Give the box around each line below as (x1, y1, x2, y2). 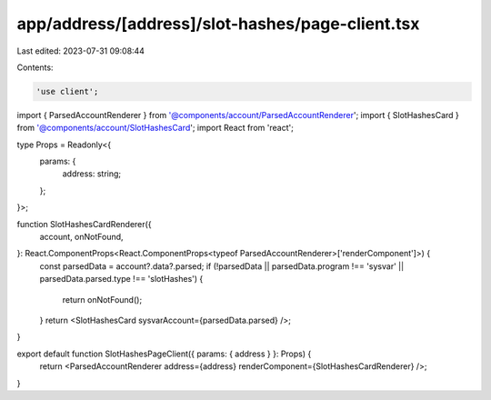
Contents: (16, 62, 54, 73)
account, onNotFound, (39, 232, 124, 243)
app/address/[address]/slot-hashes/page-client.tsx (16, 14, 420, 34)
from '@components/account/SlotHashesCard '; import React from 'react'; (16, 123, 295, 134)
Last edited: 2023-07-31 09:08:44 (16, 45, 145, 56)
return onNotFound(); (62, 294, 143, 305)
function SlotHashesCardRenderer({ (16, 218, 152, 229)
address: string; (62, 168, 122, 179)
